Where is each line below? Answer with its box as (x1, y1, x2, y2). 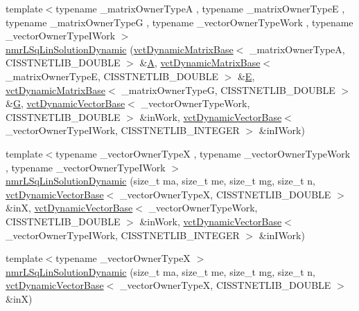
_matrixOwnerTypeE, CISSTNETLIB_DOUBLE (6, 68, 218, 83)
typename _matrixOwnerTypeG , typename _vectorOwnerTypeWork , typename (6, 15, 353, 29)
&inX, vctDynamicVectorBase (6, 200, 133, 215)
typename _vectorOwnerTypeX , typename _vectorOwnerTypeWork (55, 146, 351, 160)
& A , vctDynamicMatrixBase (139, 55, 261, 70)
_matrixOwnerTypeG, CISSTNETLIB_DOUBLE (121, 82, 335, 97)
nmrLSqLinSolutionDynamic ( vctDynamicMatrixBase (6, 41, 234, 56)
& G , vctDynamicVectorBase (6, 96, 125, 111)
